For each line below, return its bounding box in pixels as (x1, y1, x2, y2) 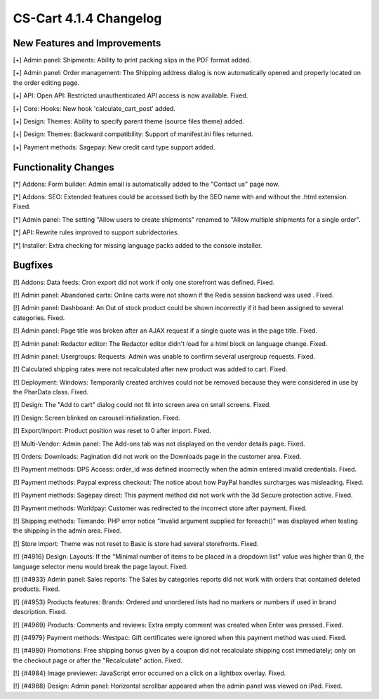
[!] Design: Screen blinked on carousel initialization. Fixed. (13, 413, 181, 422)
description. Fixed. (13, 608, 67, 616)
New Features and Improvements (13, 37, 161, 49)
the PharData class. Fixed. (13, 388, 89, 397)
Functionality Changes (13, 161, 115, 173)
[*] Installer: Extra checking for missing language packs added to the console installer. (13, 241, 262, 249)
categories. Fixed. (13, 313, 65, 322)
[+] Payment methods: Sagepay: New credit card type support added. (13, 142, 215, 151)
